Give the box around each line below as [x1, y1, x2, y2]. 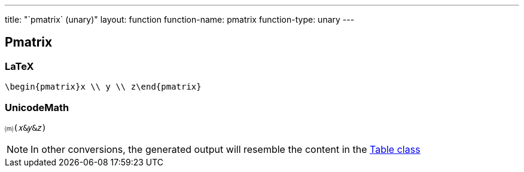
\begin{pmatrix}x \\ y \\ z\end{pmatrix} [5, 82, 202, 92]
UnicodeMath [5, 101, 69, 113]
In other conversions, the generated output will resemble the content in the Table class [31, 143, 421, 155]
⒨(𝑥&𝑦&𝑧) [5, 122, 47, 133]
